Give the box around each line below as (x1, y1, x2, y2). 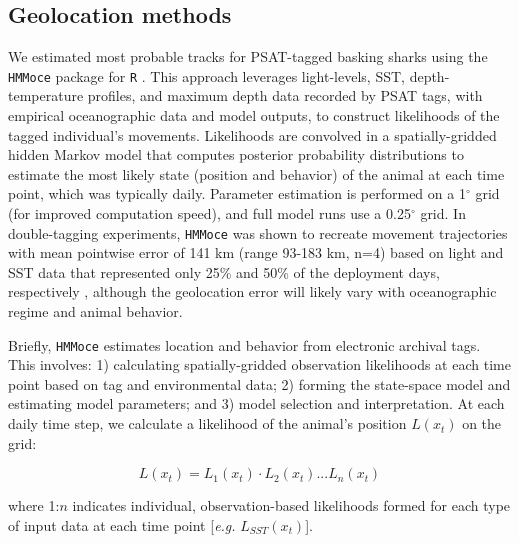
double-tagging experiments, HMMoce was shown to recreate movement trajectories (8, 222, 508, 243)
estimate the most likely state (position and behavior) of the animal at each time (8, 163, 505, 184)
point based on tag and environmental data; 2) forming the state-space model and (8, 373, 511, 394)
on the (462, 413, 502, 434)
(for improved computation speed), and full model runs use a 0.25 (8, 203, 411, 224)
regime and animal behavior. (8, 301, 183, 322)
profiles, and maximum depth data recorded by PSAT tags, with (87, 85, 483, 106)
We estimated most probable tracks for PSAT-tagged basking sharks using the (8, 46, 488, 67)
